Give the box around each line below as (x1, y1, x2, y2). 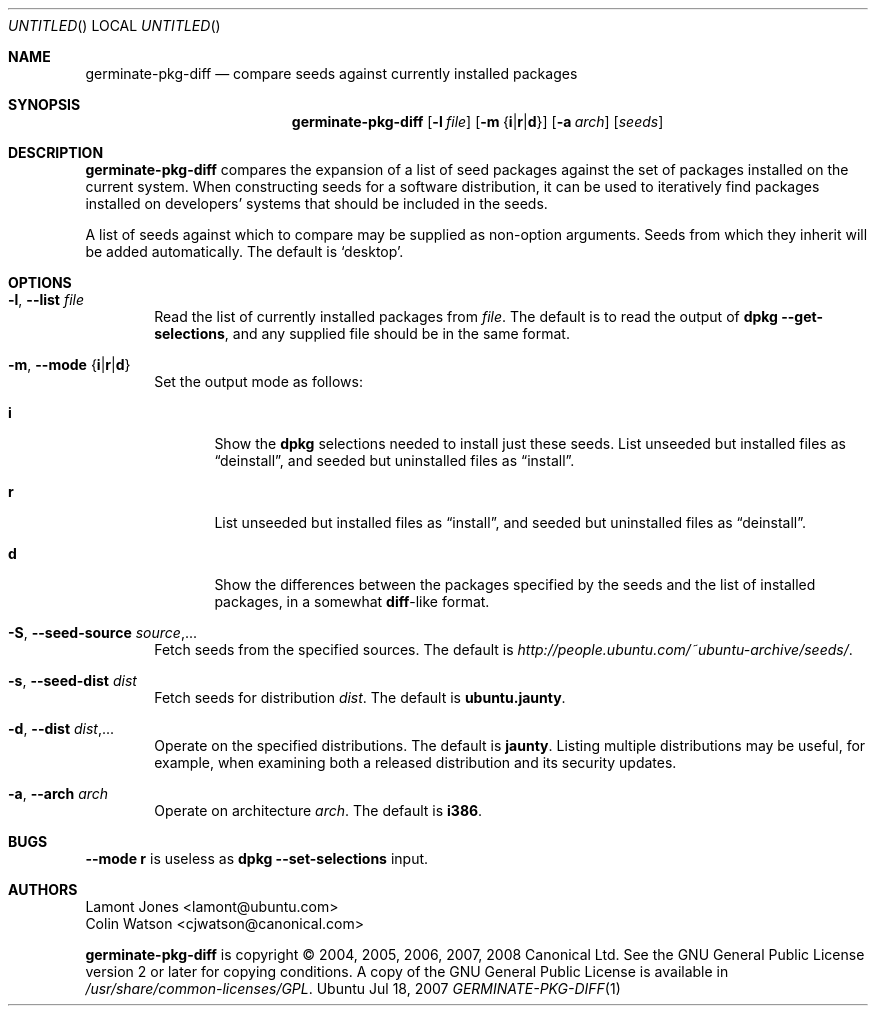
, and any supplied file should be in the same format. (224, 325, 570, 342)
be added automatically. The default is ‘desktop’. (85, 243, 404, 260)
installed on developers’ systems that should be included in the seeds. (85, 195, 548, 212)
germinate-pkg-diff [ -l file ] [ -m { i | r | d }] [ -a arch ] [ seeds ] (291, 113, 664, 130)
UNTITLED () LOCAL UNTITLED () (8, 17, 221, 34)
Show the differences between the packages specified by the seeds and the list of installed (214, 576, 816, 593)
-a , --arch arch (8, 785, 109, 802)
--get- (781, 308, 824, 325)
